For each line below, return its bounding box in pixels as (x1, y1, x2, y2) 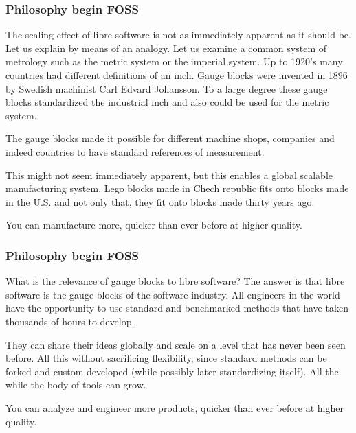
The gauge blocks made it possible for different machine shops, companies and (5, 131, 335, 145)
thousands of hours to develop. (5, 314, 135, 328)
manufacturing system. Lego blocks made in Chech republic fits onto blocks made (5, 181, 349, 196)
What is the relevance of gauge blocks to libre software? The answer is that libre (5, 274, 345, 288)
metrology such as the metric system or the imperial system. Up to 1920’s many (5, 54, 343, 69)
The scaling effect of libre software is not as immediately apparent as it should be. (5, 27, 351, 42)
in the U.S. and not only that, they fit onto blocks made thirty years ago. (5, 194, 315, 209)
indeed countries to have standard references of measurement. (5, 144, 265, 159)
